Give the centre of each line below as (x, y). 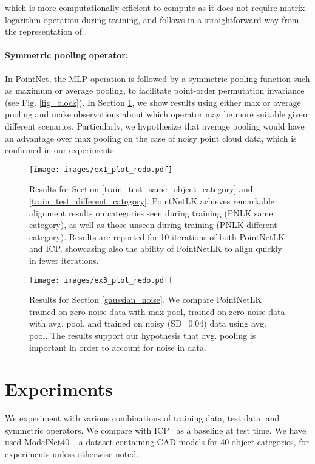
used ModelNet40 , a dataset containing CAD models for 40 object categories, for (157, 442)
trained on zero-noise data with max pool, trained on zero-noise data (157, 311)
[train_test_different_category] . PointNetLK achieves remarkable (152, 200)
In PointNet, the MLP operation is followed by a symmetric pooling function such (157, 78)
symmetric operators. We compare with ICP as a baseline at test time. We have (156, 430)
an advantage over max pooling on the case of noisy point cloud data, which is (151, 138)
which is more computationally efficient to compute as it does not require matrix (155, 7)
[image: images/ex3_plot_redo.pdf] (101, 280)
